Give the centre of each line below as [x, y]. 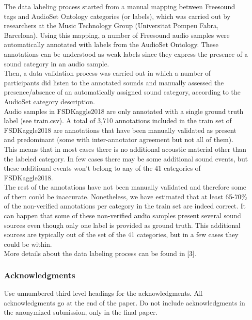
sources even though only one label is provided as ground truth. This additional [122, 225]
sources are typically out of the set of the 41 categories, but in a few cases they [121, 234]
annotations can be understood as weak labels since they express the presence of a [126, 54]
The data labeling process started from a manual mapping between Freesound [120, 6]
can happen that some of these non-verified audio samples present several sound [123, 216]
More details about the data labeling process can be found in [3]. [100, 253]
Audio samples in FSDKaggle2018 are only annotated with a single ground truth [124, 111]
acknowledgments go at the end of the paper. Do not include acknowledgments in [125, 302]
